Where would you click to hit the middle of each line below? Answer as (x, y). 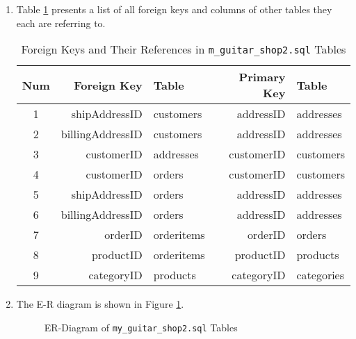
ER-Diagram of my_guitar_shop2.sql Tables (141, 327)
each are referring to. (61, 23)
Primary (262, 77)
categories (321, 275)
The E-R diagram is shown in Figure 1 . (100, 304)
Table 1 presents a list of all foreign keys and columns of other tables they (174, 9)
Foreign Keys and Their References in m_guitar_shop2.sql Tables (184, 49)
